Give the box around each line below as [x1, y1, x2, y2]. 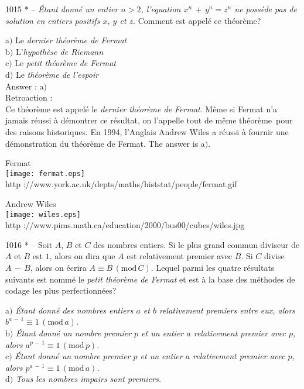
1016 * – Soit [5, 238, 53, 250]
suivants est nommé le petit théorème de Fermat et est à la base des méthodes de [5, 273, 295, 285]
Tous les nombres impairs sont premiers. [15, 373, 161, 385]
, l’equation [141, 3, 181, 15]
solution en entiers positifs [5, 14, 100, 26]
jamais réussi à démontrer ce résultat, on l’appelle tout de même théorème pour [5, 114, 293, 126]
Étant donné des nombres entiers [15, 304, 134, 316]
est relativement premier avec [127, 250, 233, 262]
